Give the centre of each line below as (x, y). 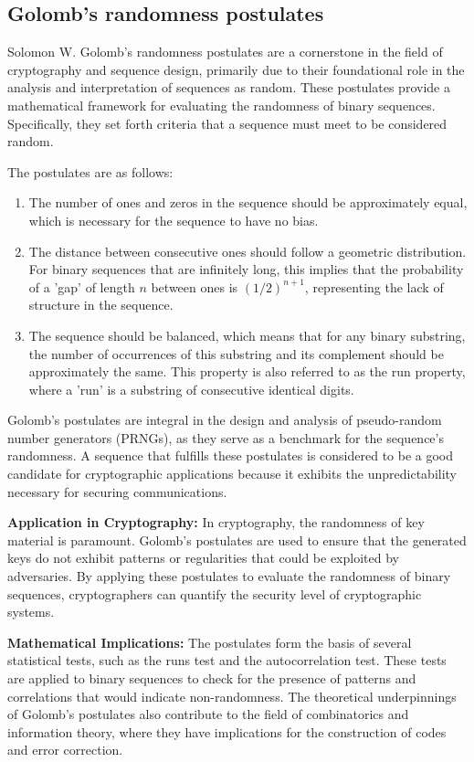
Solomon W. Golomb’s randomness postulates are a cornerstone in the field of (225, 52)
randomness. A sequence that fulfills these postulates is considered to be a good (231, 455)
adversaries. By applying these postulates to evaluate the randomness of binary (229, 576)
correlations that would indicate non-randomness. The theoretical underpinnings (232, 696)
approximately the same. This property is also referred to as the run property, (247, 371)
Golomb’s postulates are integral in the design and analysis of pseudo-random (225, 420)
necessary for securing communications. (117, 491)
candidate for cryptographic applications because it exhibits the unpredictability (232, 474)
